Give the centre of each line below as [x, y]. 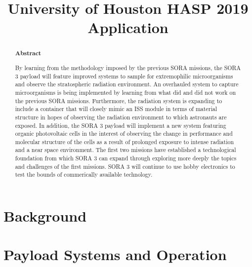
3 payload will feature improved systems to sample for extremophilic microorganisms [124, 76]
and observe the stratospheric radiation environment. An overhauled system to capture [127, 84]
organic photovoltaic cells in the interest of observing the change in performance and [124, 133]
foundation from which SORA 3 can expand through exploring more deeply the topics [126, 158]
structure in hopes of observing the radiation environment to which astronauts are [121, 117]
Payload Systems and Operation [115, 254]
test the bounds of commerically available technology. [84, 174]
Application [128, 27]
